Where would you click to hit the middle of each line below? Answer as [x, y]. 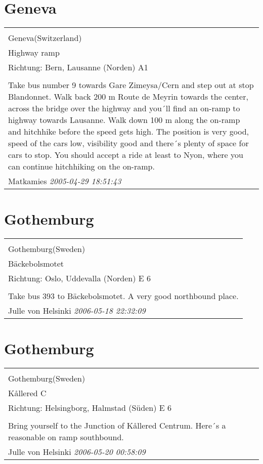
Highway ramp [34, 53]
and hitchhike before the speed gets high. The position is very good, [129, 132]
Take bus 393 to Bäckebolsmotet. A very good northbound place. [123, 296]
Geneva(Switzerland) [45, 38]
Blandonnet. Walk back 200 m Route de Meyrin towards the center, [128, 97]
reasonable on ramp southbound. [66, 437]
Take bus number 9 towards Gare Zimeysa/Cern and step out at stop [131, 85]
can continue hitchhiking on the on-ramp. [81, 166]
